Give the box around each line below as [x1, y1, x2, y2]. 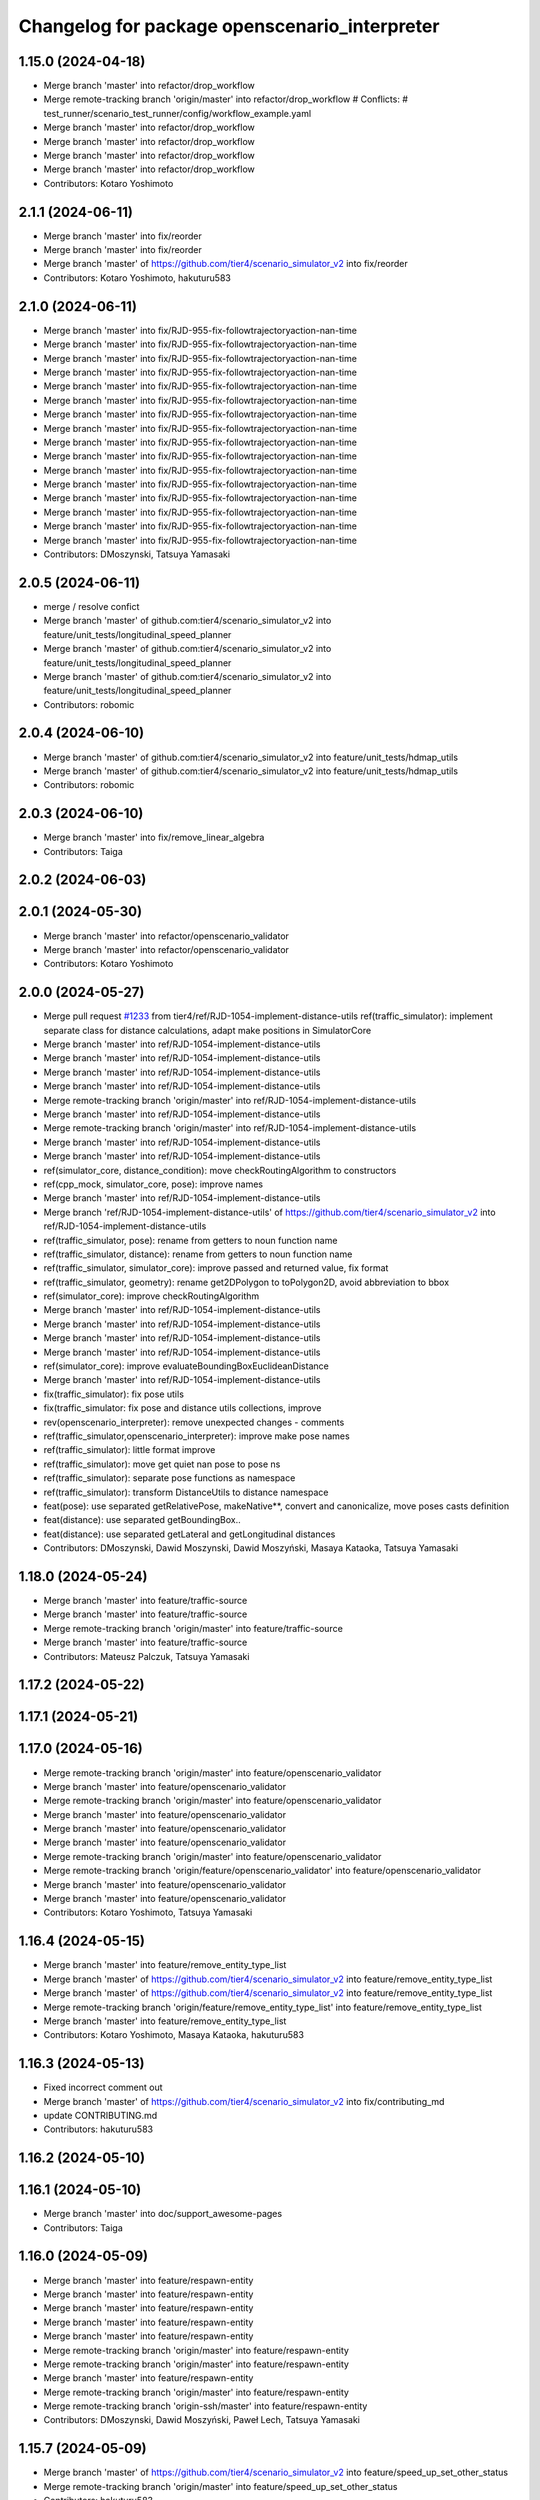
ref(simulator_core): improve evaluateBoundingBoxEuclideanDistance [43, 1360, 329, 1372]
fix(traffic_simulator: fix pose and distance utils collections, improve [43, 1402, 322, 1414]
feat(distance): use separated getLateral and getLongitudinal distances [43, 1528, 336, 1540]
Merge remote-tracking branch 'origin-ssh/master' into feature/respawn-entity [43, 2400, 368, 2412]
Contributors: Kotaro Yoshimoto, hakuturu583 [43, 271, 232, 284]
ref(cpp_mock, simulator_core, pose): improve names [43, 1178, 264, 1190]
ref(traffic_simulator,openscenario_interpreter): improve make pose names [43, 1430, 350, 1442]
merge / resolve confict [43, 600, 140, 612]
